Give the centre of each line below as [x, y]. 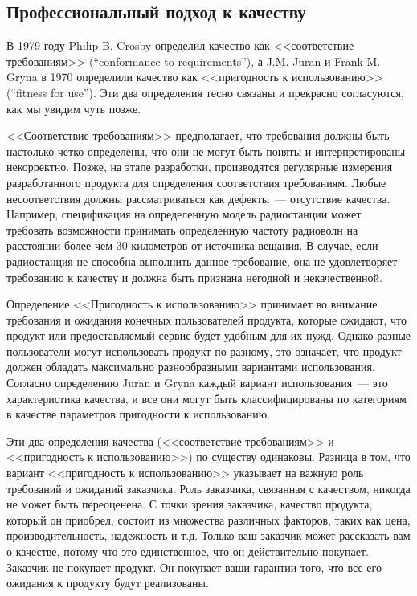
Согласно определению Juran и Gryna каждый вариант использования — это [197, 383]
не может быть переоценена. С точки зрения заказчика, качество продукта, [190, 504]
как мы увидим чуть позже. [74, 108]
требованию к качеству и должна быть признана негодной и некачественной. [194, 277]
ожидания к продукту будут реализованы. [108, 583]
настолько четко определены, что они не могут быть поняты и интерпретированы [206, 151]
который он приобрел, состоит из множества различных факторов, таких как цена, [208, 519]
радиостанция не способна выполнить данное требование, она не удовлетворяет [202, 261]
